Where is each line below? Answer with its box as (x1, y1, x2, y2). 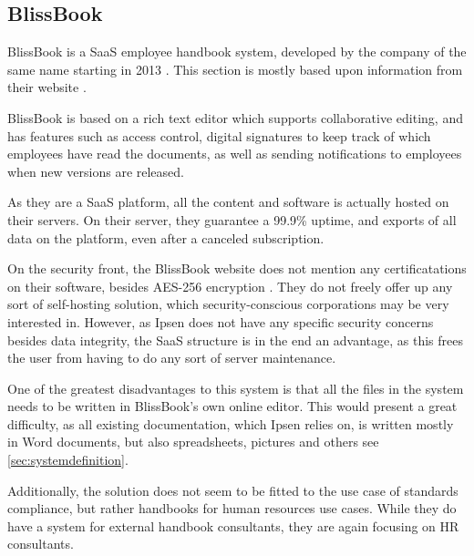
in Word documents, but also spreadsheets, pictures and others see (7, 432, 379, 451)
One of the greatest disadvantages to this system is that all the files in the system (7, 378, 464, 397)
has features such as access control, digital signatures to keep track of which (7, 126, 431, 145)
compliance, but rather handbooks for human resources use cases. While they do (7, 499, 457, 518)
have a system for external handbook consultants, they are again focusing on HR (7, 516, 459, 535)
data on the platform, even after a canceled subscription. (7, 228, 325, 247)
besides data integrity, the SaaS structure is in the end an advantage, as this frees (7, 330, 464, 349)
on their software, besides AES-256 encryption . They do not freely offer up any (7, 276, 453, 295)
